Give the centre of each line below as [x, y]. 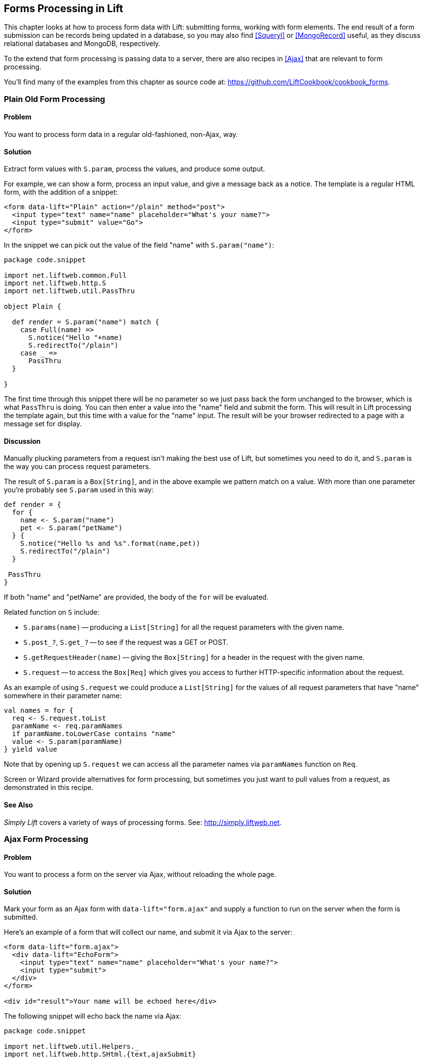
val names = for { [39, 711]
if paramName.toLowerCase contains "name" [94, 734]
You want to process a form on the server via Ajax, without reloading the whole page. [140, 874]
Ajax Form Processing [46, 839]
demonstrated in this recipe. [49, 788]
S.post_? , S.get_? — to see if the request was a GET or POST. [126, 642]
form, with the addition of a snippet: [61, 192]
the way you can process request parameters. [77, 467]
